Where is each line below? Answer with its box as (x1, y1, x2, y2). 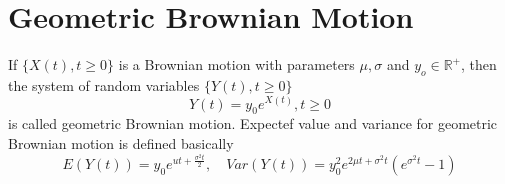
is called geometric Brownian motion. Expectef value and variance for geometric (8, 113, 498, 134)
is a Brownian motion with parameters (118, 54, 355, 75)
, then (461, 54, 497, 75)
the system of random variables (8, 74, 200, 95)
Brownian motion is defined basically (8, 132, 234, 153)
